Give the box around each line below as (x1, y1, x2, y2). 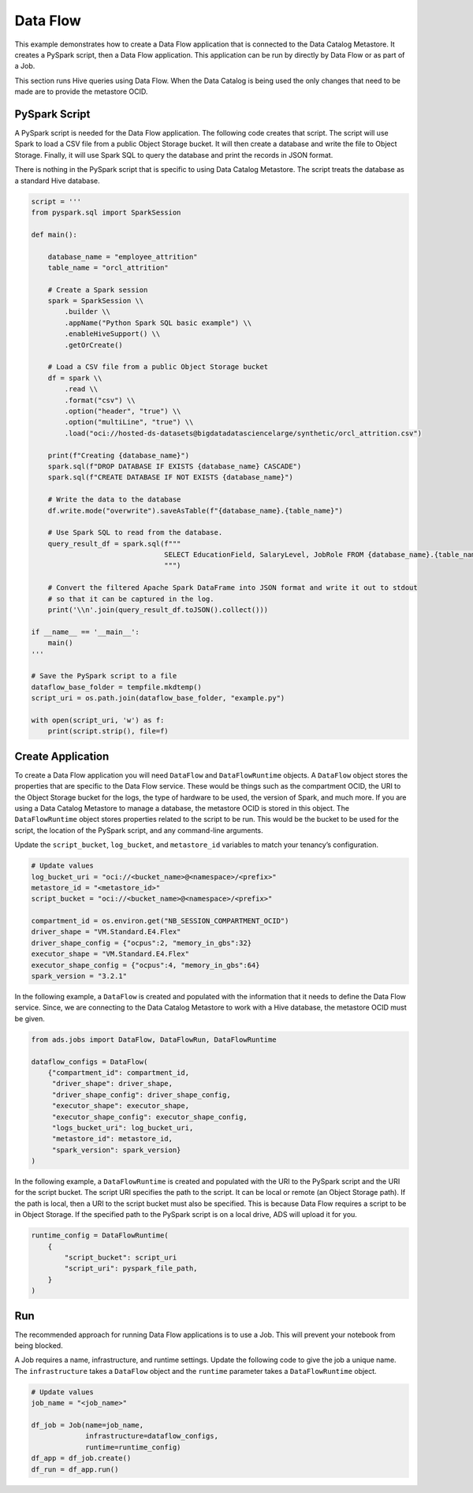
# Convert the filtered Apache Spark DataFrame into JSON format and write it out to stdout (47, 584, 418, 592)
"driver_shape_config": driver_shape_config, (51, 1090, 232, 1099)
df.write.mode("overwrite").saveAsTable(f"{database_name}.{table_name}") (47, 506, 343, 515)
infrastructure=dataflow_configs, (85, 1431, 218, 1441)
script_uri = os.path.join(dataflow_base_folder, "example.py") (31, 694, 285, 703)
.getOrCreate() (64, 340, 124, 349)
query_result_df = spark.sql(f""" (47, 539, 181, 548)
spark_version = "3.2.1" (31, 972, 128, 981)
